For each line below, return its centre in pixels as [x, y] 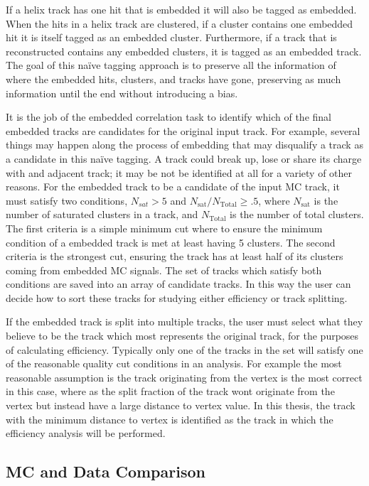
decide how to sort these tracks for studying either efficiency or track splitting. [177, 297]
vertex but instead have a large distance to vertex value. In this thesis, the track [181, 405]
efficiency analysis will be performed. [86, 433]
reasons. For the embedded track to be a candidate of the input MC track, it [173, 187]
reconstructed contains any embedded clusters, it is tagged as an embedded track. [184, 51]
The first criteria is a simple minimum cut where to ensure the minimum [164, 228]
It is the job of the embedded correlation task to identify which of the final [169, 117]
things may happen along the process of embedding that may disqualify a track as [184, 145]
